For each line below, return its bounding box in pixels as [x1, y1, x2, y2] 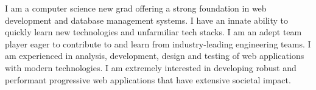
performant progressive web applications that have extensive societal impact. [5, 73, 291, 86]
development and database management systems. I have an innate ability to [5, 13, 288, 26]
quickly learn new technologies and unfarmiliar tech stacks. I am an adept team [5, 26, 302, 38]
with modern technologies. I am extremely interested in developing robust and [5, 61, 297, 74]
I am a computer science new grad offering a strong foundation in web [5, 2, 267, 14]
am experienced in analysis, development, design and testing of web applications [5, 49, 304, 62]
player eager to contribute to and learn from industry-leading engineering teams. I [5, 37, 311, 50]
